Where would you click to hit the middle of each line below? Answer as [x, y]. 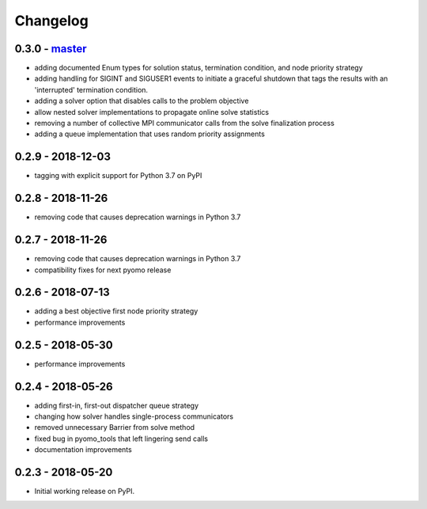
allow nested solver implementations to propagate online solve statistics [151, 112]
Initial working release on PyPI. [84, 492]
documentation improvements [83, 450]
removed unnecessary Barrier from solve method [115, 427]
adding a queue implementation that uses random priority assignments [149, 134]
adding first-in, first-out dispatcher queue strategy [117, 405]
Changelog [51, 21]
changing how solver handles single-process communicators [134, 416]
